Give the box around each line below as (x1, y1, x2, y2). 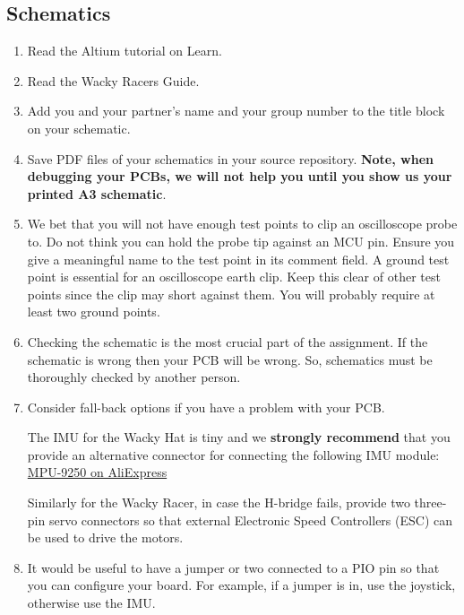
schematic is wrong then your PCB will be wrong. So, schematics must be (27, 350, 433, 368)
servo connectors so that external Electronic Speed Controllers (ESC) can (48, 510, 453, 529)
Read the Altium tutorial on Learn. (27, 41, 222, 60)
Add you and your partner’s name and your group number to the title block (27, 101, 445, 120)
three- (414, 493, 447, 512)
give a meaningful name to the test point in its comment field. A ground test (27, 249, 450, 268)
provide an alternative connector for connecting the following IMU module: (27, 445, 440, 463)
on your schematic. (27, 118, 131, 137)
